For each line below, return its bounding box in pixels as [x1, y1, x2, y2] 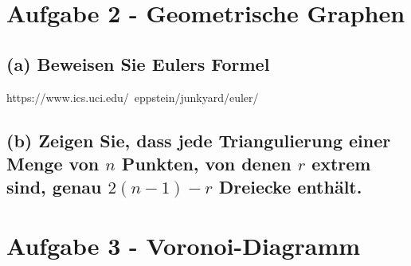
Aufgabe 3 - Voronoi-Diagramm [6, 229, 361, 261]
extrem [311, 151, 371, 175]
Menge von [6, 151, 100, 175]
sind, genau [6, 174, 102, 199]
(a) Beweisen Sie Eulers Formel [6, 51, 270, 76]
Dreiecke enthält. [218, 174, 362, 199]
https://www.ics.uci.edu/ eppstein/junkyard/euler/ [6, 88, 259, 105]
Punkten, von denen [121, 151, 292, 175]
